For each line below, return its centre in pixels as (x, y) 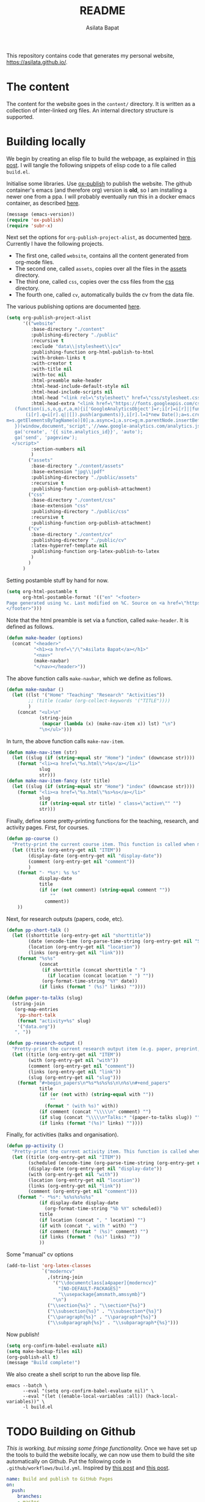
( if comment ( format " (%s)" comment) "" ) (94, 1231)
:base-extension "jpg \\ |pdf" (68, 472)
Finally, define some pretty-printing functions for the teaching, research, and (103, 821)
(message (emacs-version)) (41, 214)
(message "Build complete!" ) (43, 1363)
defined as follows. (30, 627)
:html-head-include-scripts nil (72, 392)
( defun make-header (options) (45, 638)
